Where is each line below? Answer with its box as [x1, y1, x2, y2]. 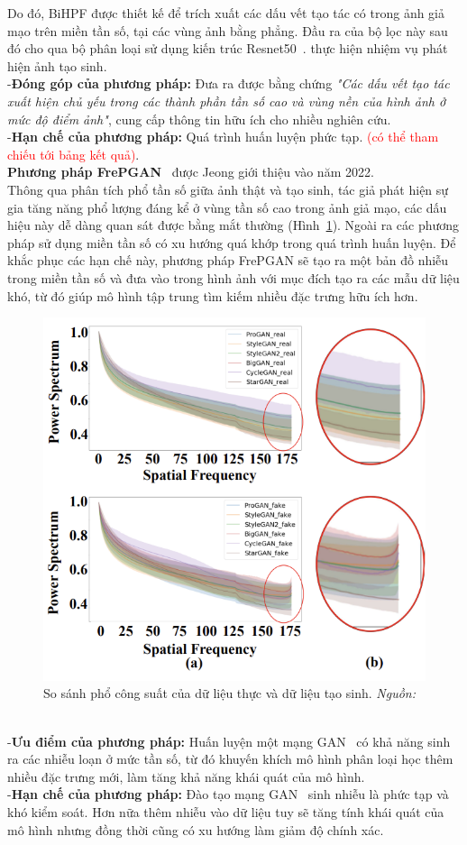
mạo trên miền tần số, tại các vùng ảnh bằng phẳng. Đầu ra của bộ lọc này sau [7, 21, 448, 40]
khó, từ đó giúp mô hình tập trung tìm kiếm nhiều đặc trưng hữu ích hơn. [7, 286, 418, 305]
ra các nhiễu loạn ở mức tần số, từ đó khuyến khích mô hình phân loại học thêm [7, 749, 453, 768]
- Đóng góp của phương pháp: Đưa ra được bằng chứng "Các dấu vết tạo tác [7, 74, 450, 93]
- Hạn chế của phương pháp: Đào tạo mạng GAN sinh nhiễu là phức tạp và [7, 785, 449, 804]
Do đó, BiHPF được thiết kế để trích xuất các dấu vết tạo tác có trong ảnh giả [7, 4, 445, 22]
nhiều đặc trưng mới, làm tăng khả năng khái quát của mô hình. [7, 767, 365, 785]
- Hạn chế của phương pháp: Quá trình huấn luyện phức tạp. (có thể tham [7, 127, 439, 146]
